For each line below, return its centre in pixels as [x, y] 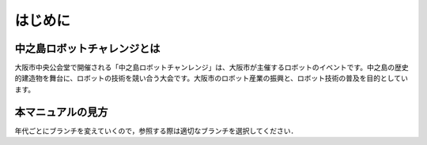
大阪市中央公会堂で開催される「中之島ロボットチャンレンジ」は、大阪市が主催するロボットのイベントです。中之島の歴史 [212, 68]
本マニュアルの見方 [61, 112]
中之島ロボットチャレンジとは [87, 48]
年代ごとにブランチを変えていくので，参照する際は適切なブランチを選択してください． [156, 131]
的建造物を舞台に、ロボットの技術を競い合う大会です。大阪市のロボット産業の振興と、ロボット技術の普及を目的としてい [212, 78]
